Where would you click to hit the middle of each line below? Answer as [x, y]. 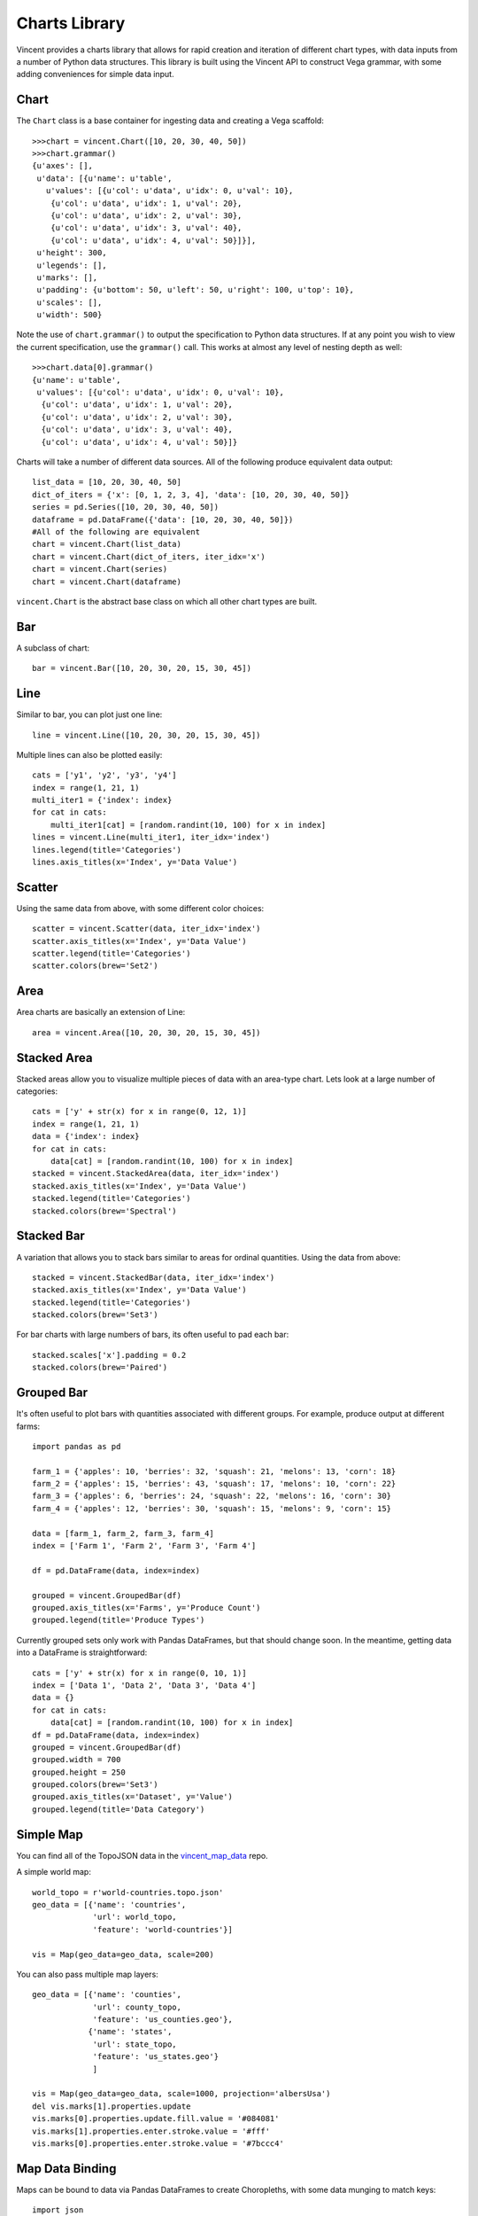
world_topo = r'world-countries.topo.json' [128, 1892]
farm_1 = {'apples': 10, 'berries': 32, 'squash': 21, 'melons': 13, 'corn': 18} [214, 1471]
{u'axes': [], [62, 166]
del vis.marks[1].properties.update [112, 2106]
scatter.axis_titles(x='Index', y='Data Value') [139, 941]
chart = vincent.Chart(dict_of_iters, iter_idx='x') [149, 557]
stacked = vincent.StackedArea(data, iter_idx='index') [156, 1174]
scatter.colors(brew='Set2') [95, 966]
